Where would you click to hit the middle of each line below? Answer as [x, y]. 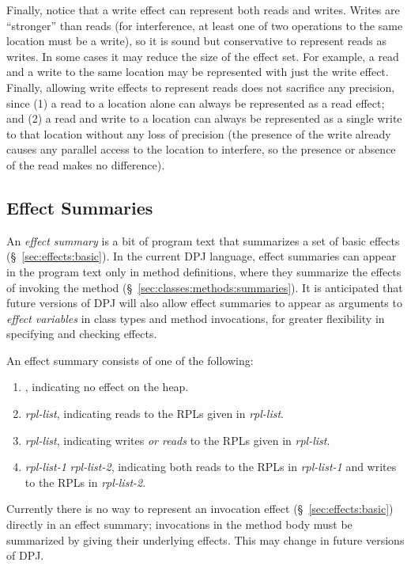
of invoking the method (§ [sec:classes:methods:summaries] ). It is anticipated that [205, 287]
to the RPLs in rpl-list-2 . [85, 482]
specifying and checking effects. [82, 334]
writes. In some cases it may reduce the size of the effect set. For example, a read [203, 56]
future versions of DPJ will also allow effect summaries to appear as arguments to [204, 303]
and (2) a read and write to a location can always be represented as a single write [204, 118]
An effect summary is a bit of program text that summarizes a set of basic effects [203, 240]
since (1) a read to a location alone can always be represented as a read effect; [196, 103]
